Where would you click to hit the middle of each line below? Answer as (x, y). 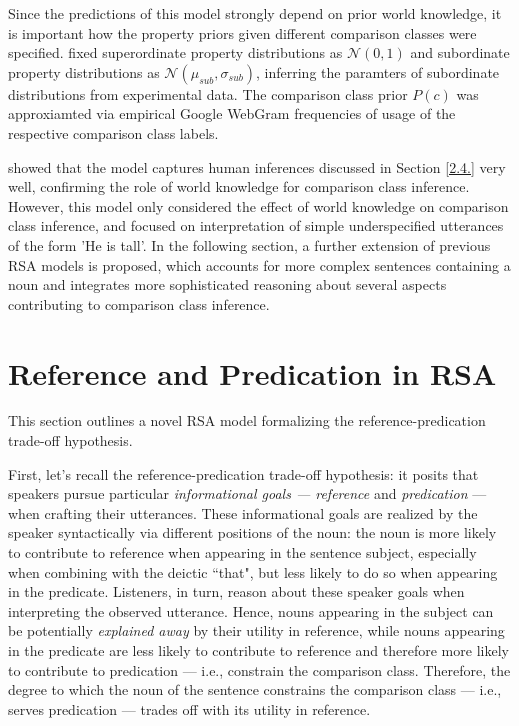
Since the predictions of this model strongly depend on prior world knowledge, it (255, 13)
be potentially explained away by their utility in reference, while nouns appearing (256, 630)
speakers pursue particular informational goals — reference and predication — (247, 493)
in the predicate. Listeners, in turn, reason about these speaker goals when (236, 591)
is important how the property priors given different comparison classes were (242, 32)
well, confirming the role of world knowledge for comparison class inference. (239, 186)
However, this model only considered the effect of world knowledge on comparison (258, 205)
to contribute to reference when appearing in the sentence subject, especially (242, 552)
